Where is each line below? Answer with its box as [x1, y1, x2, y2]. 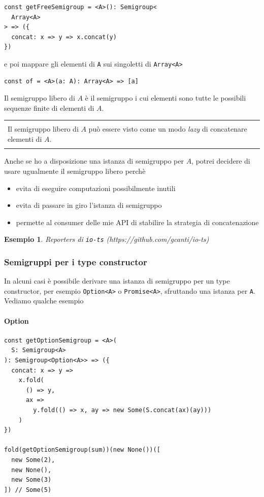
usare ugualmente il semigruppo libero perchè [4, 165, 146, 176]
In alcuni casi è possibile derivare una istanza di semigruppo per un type [4, 275, 230, 286]
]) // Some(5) [4, 486, 52, 493]
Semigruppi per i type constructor [4, 255, 147, 268]
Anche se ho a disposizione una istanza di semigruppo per [4, 156, 184, 166]
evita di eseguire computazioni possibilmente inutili [16, 182, 176, 193]
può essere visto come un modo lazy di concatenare [88, 123, 247, 134]
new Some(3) [11, 476, 52, 484]
